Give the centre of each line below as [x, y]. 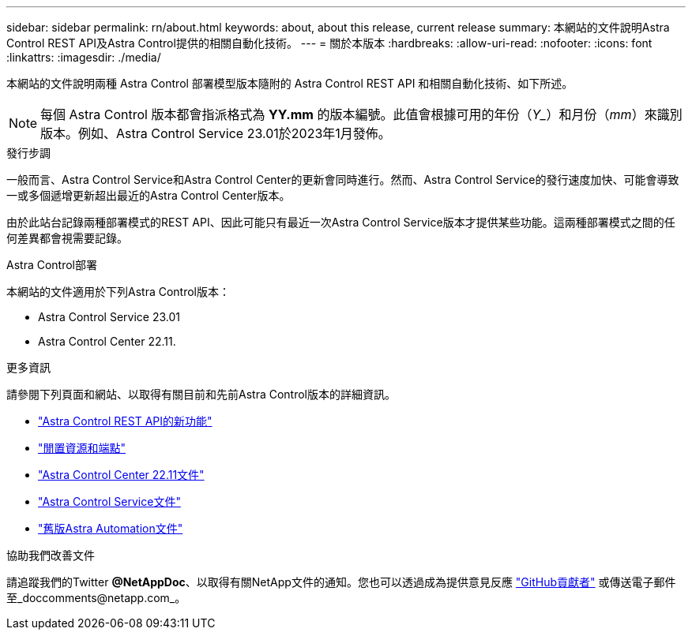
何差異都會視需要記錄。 [67, 238]
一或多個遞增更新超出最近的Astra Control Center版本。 [149, 195]
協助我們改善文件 [51, 555]
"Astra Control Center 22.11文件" [121, 475]
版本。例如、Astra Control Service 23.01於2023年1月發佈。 [216, 133]
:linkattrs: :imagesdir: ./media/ [84, 57]
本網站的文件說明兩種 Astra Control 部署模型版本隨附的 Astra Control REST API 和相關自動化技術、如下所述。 [290, 83]
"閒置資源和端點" [82, 448]
